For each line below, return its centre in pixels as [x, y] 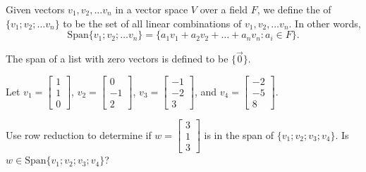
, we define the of [294, 9]
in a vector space [152, 9]
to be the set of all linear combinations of [152, 23]
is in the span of [239, 134]
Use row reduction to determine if [79, 134]
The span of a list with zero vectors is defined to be [117, 59]
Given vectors [35, 9]
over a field [224, 9]
